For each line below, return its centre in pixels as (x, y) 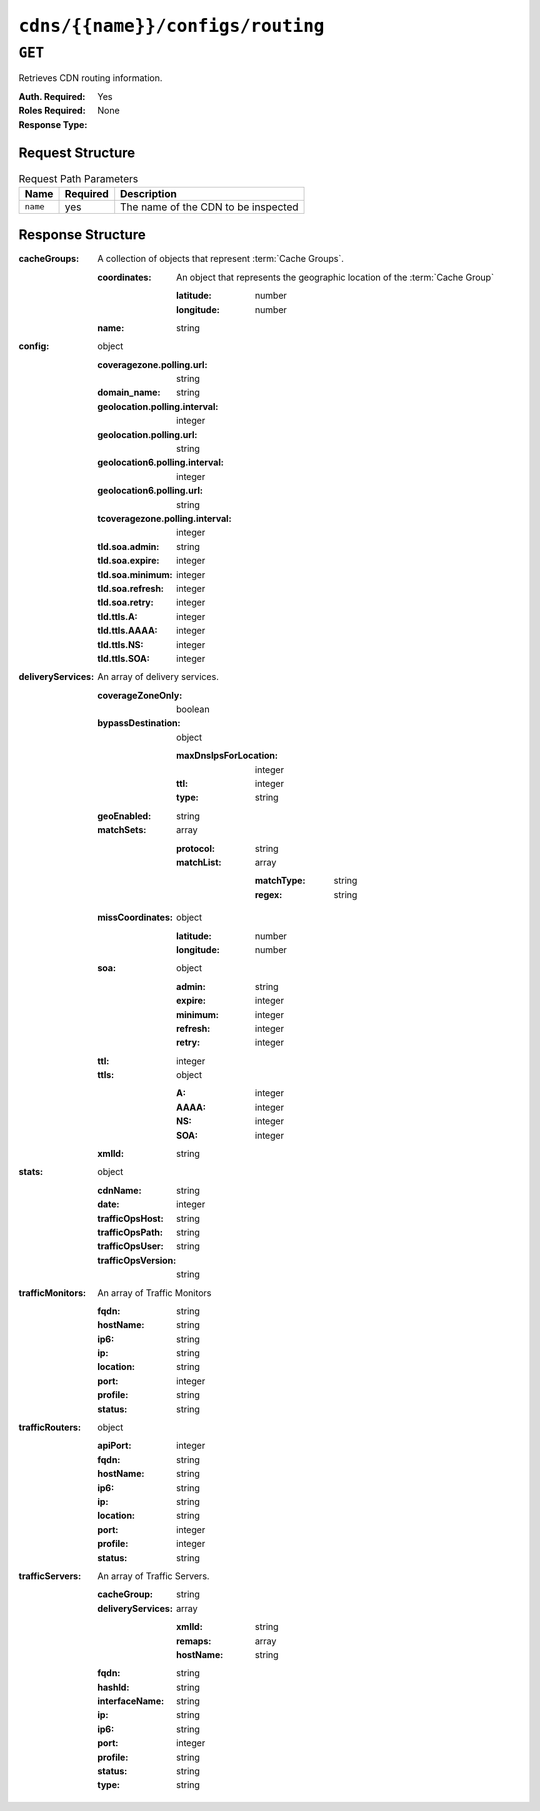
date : (108, 1204)
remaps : (194, 1641)
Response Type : (53, 124)
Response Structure (82, 235)
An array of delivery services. (158, 677)
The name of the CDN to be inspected (209, 207)
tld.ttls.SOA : (123, 658)
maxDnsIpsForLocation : (227, 756)
